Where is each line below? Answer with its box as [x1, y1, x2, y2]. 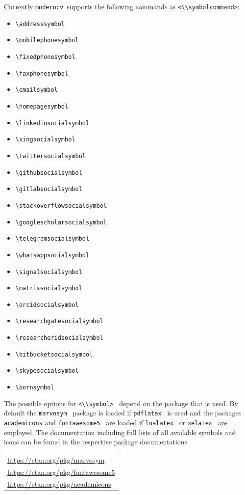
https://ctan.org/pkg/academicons [7, 479, 111, 489]
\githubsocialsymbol [15, 169, 82, 176]
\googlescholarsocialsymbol [15, 219, 107, 226]
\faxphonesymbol [15, 70, 69, 77]
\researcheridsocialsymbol [15, 334, 103, 342]
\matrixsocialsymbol [15, 285, 82, 292]
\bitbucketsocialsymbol [15, 351, 93, 358]
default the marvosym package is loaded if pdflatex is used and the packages [4, 408, 242, 418]
